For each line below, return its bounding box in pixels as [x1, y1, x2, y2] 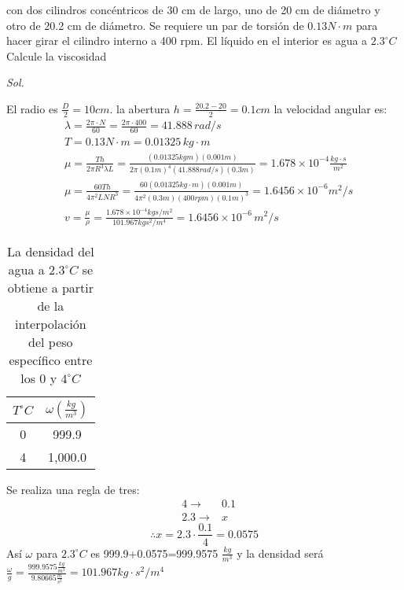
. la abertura [109, 100, 171, 116]
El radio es [6, 100, 58, 116]
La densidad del [7, 242, 94, 260]
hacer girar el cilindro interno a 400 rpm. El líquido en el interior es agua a [6, 32, 368, 49]
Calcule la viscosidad [6, 47, 107, 64]
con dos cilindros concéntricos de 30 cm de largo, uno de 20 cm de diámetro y [6, 2, 380, 17]
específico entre [9, 350, 93, 369]
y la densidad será [237, 544, 324, 561]
